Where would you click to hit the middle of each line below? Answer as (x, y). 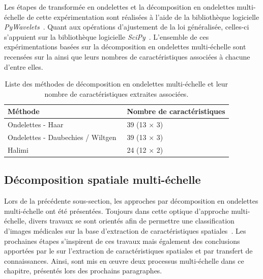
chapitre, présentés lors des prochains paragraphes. (83, 271)
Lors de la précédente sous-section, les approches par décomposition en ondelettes (131, 201)
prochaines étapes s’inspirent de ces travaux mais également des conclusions (122, 241)
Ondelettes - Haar (36, 124)
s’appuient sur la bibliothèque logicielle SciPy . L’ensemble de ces (107, 36)
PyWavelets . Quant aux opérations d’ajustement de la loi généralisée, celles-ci (127, 27)
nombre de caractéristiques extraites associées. (116, 93)
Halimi (18, 149)
